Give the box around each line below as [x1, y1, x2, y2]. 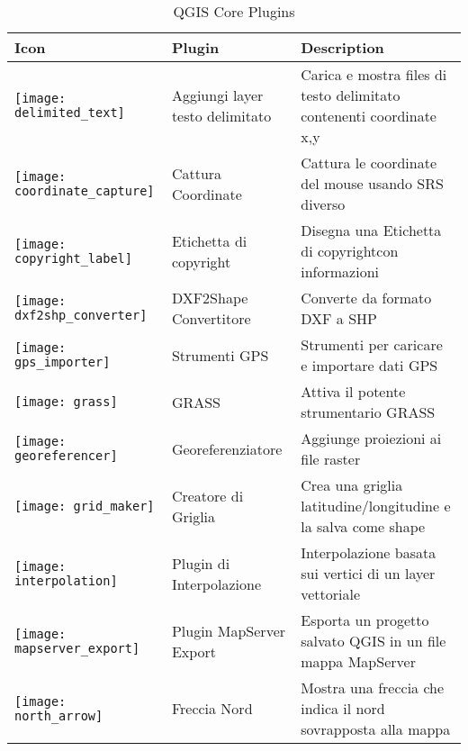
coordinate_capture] [14, 183, 155, 198]
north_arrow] [14, 708, 103, 723]
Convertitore [171, 308, 251, 329]
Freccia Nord [171, 698, 253, 719]
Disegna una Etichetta [301, 220, 442, 240]
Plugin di [171, 552, 230, 574]
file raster [301, 448, 361, 469]
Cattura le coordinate [301, 152, 437, 173]
